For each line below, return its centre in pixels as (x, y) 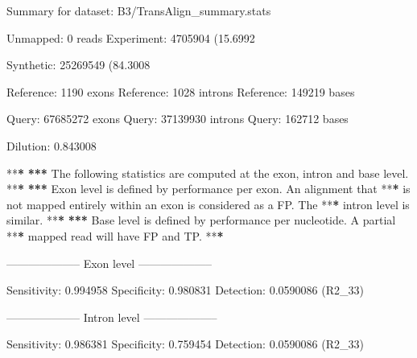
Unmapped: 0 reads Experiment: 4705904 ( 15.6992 (131, 37)
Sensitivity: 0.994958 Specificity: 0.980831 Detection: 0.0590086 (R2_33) (185, 290)
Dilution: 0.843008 (52, 145)
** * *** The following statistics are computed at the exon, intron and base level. (208, 173)
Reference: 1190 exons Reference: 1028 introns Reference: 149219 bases (181, 91)
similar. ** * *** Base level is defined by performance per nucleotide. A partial (201, 220)
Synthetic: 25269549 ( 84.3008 (78, 65)
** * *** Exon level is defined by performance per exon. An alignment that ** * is (208, 189)
